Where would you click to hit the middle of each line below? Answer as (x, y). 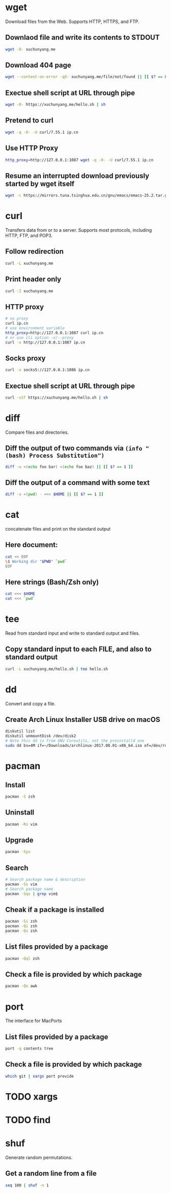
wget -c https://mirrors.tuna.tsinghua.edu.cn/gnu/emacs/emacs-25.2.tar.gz (87, 195)
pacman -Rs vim (21, 824)
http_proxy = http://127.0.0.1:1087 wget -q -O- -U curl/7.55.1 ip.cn (79, 160)
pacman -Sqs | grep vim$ (32, 894)
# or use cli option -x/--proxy (39, 338)
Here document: (32, 545)
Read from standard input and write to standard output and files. (73, 633)
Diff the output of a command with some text (78, 482)
